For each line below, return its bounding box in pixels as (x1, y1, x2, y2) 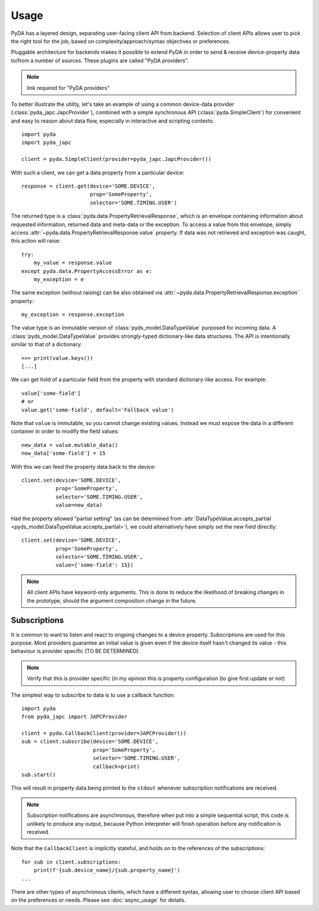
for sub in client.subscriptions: (21, 858, 121, 865)
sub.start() (21, 771, 56, 778)
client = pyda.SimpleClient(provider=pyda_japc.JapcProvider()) (21, 156, 212, 163)
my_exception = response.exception (21, 311, 125, 318)
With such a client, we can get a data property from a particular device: (11, 169, 185, 176)
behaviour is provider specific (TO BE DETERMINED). (11, 648, 140, 655)
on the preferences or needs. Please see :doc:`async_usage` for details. (11, 897, 186, 904)
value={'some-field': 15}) (55, 562, 134, 568)
